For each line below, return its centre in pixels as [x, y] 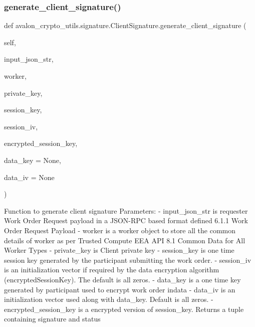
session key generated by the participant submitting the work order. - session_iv [128, 260]
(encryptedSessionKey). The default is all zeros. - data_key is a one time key [122, 279]
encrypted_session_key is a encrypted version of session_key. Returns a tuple [124, 309]
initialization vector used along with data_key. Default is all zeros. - [109, 299]
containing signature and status [52, 319]
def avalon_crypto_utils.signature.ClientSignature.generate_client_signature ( [125, 25]
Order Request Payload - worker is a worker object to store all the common [120, 230]
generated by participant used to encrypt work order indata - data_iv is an [120, 289]
